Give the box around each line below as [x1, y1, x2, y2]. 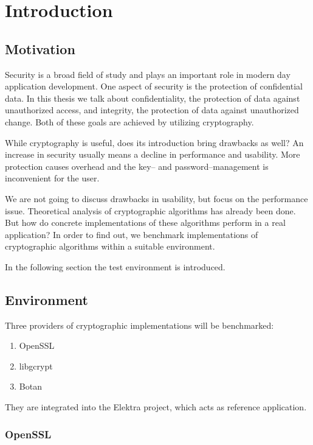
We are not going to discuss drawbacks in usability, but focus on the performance [5, 192, 308, 205]
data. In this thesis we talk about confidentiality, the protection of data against [5, 91, 300, 104]
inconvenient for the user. [5, 172, 100, 184]
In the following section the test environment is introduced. [5, 260, 225, 273]
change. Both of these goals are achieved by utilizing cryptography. [5, 115, 254, 128]
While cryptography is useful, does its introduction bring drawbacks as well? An [5, 136, 304, 149]
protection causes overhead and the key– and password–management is [5, 159, 269, 172]
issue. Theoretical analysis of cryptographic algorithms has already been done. [5, 204, 296, 217]
